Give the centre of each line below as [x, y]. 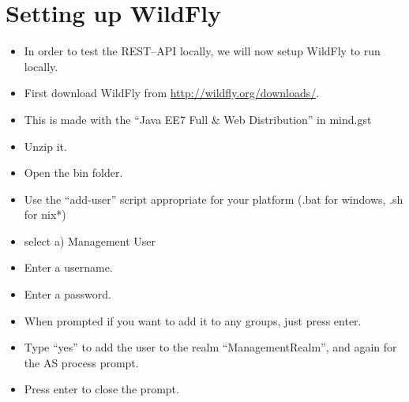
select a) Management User [90, 240]
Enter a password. [68, 294]
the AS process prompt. [81, 362]
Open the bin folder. [73, 173]
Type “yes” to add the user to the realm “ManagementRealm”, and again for [210, 347]
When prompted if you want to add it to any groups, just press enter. [193, 320]
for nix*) [45, 214]
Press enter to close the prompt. [101, 389]
